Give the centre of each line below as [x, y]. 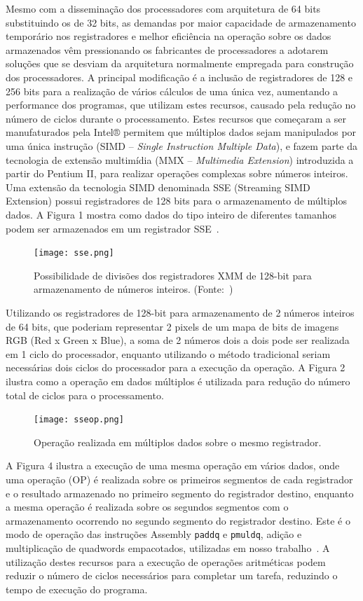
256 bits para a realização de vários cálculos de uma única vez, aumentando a [172, 91]
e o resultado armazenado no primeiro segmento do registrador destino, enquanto [180, 493]
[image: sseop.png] [79, 420]
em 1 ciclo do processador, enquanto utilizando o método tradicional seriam [168, 353]
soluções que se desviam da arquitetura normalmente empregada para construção [180, 63]
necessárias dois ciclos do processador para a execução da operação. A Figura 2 [176, 367]
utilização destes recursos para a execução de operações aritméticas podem [166, 561]
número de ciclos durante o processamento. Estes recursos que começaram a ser [176, 118]
